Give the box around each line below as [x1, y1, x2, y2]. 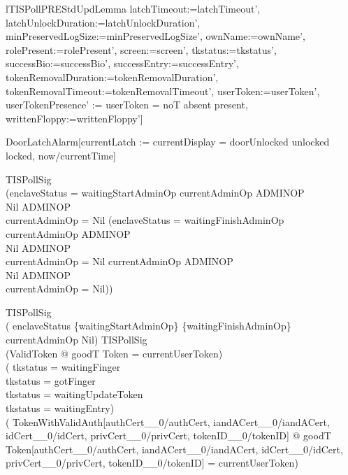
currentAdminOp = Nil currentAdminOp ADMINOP [6, 254, 233, 269]
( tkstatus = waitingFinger [6, 360, 121, 374]
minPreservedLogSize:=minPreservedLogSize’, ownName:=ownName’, [6, 29, 305, 43]
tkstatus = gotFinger [6, 373, 96, 388]
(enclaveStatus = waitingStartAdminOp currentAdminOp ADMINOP [6, 185, 305, 200]
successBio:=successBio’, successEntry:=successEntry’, [6, 56, 239, 71]
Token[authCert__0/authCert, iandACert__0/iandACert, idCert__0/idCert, [6, 441, 343, 456]
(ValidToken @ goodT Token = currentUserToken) [6, 346, 223, 360]
